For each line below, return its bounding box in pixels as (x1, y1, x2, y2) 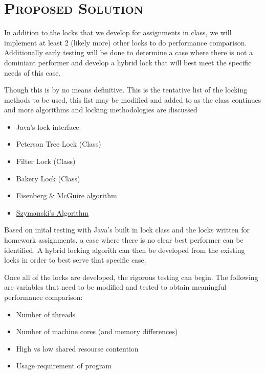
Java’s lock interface (16, 121, 79, 132)
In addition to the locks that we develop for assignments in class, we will (4, 27, 232, 38)
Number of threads (16, 309, 76, 319)
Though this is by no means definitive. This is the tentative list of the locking (4, 84, 248, 95)
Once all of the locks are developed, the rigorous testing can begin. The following (4, 271, 258, 282)
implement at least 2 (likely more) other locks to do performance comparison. (4, 37, 247, 48)
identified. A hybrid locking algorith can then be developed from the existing (4, 244, 245, 255)
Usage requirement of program (16, 360, 112, 371)
